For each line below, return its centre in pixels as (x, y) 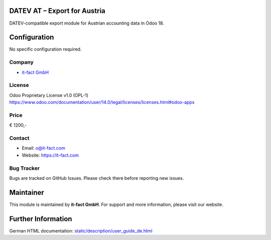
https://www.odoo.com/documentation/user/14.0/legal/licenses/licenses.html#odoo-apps (102, 102)
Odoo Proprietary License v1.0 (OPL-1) (49, 95)
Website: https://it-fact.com (50, 155)
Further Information (41, 219)
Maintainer (27, 193)
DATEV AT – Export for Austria (57, 11)
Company (21, 62)
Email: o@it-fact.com (43, 148)
